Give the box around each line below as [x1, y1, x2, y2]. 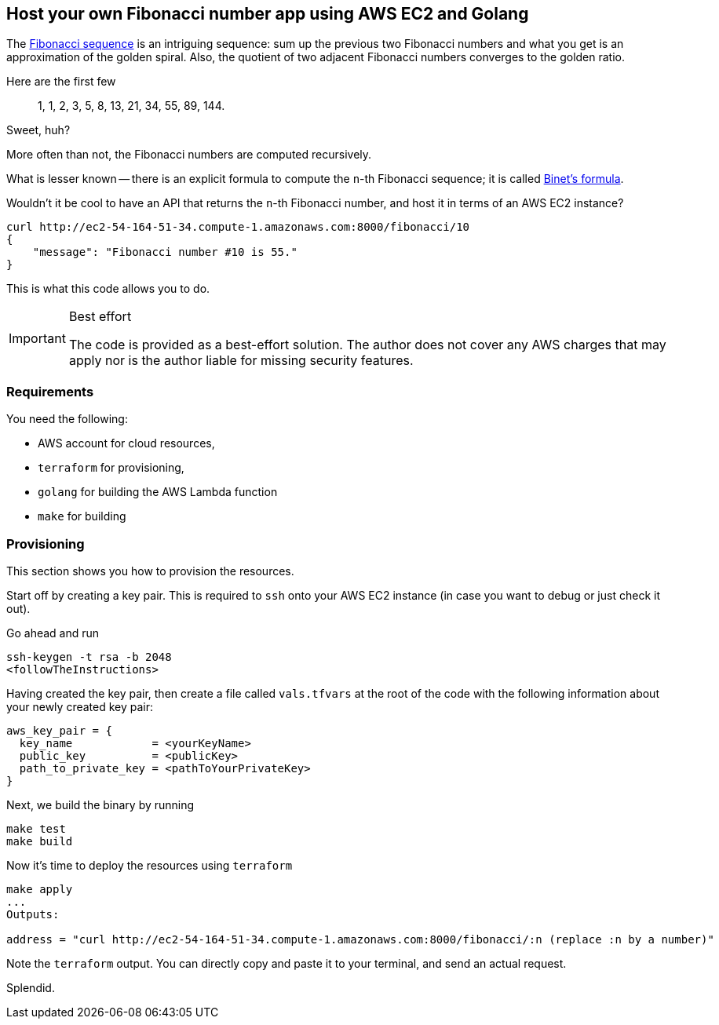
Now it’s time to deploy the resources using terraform [6, 858, 293, 872]
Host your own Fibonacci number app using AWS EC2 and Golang [6, 4, 529, 24]
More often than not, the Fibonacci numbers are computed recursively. [6, 148, 372, 162]
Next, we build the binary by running [6, 797, 195, 812]
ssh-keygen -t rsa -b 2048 [6, 650, 172, 663]
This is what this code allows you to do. [6, 282, 210, 296]
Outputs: [6, 907, 60, 921]
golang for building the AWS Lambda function [38, 485, 278, 499]
